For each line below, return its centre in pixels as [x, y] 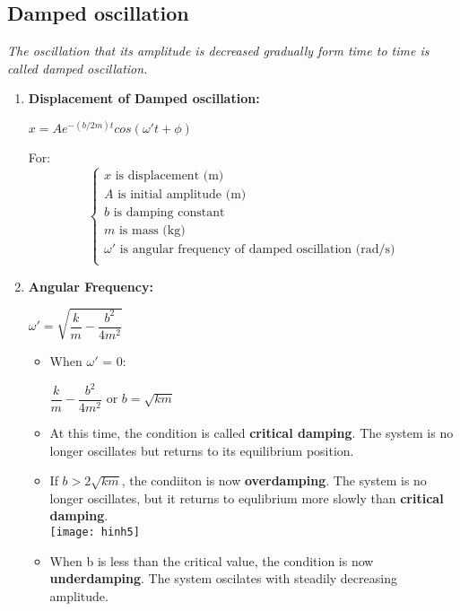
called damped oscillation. [78, 68]
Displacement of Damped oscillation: [144, 98]
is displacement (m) [169, 176]
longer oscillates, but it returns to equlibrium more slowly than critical [247, 498]
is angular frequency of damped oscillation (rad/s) [257, 250]
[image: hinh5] [95, 532]
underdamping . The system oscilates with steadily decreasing [223, 578]
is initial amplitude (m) [182, 195]
